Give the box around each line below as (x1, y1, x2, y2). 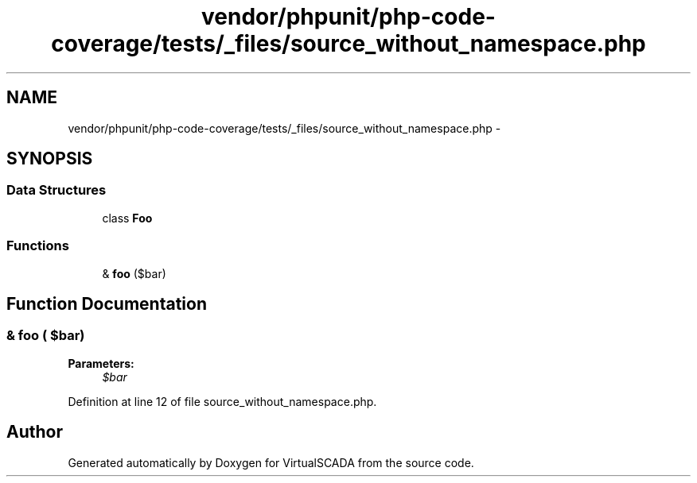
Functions (6, 238, 69, 254)
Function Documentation (6, 293, 207, 314)
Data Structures (6, 182, 107, 199)
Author (6, 422, 63, 442)
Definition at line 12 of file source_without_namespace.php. (68, 394, 377, 408)
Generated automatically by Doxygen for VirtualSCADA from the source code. (68, 455, 474, 469)
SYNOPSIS (6, 149, 93, 169)
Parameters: (68, 356, 134, 370)
